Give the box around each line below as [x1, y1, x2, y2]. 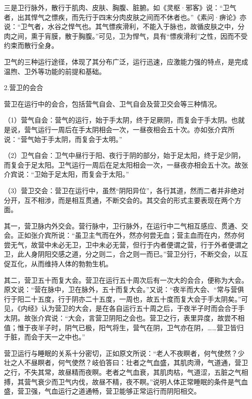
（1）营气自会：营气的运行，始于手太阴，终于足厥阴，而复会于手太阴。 [4, 115, 231, 125]
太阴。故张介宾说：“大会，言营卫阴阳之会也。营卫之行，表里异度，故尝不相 [4, 313, 245, 323]
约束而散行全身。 [4, 40, 58, 50]
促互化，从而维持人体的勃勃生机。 [4, 259, 112, 269]
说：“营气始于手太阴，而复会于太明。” [4, 134, 123, 144]
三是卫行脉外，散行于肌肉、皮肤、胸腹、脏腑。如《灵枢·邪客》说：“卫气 [4, 2, 236, 12]
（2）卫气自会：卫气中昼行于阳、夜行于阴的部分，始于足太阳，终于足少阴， [4, 150, 245, 160]
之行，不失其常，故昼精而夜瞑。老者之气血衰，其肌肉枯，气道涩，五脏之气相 [4, 367, 248, 377]
